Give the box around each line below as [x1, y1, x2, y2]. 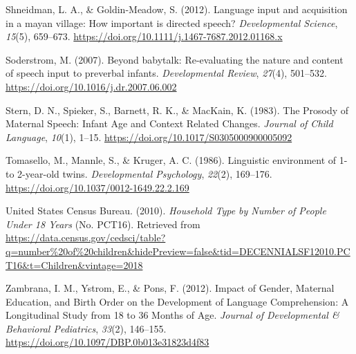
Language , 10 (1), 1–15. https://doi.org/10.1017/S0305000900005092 [6, 129, 292, 144]
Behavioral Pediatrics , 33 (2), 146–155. [6, 321, 167, 335]
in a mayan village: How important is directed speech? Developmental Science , [6, 15, 338, 30]
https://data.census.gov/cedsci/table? [6, 230, 166, 245]
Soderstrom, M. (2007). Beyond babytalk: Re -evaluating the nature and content [6, 52, 344, 66]
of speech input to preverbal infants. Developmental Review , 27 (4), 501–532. [6, 66, 327, 80]
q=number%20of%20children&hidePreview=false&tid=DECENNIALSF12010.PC [6, 243, 350, 258]
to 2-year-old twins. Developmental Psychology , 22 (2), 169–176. [6, 166, 272, 180]
